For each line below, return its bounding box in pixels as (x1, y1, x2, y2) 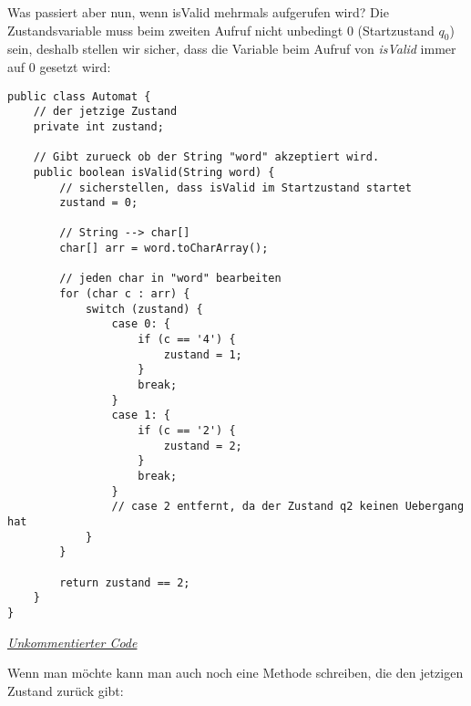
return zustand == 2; (59, 576, 190, 589)
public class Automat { (7, 89, 151, 103)
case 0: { (111, 317, 170, 331)
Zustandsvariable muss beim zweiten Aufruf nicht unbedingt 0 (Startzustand (7, 20, 435, 39)
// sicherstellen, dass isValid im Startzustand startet (59, 181, 412, 194)
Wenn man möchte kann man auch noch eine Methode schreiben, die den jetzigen (7, 663, 464, 682)
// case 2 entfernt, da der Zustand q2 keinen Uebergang (111, 500, 465, 514)
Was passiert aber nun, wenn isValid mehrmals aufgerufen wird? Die (7, 3, 389, 21)
